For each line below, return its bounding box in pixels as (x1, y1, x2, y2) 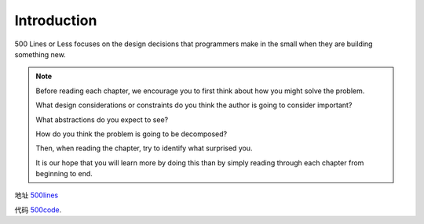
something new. (14, 49, 66, 59)
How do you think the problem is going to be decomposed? (35, 129, 228, 139)
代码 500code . (14, 204, 62, 215)
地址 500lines (14, 190, 59, 200)
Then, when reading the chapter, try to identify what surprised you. (35, 143, 253, 153)
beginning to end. (35, 169, 93, 179)
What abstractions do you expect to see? (35, 114, 169, 125)
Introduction (14, 12, 97, 29)
